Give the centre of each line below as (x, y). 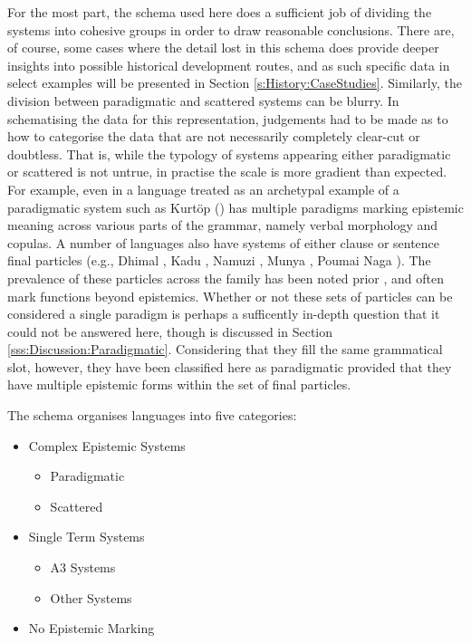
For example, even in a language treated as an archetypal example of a (203, 189)
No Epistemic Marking (91, 628)
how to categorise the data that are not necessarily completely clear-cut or (214, 136)
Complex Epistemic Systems (107, 445)
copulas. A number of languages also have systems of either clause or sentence (224, 242)
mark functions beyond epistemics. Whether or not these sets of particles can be (230, 296)
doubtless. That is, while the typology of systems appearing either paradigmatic (229, 154)
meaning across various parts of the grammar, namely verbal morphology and (223, 225)
